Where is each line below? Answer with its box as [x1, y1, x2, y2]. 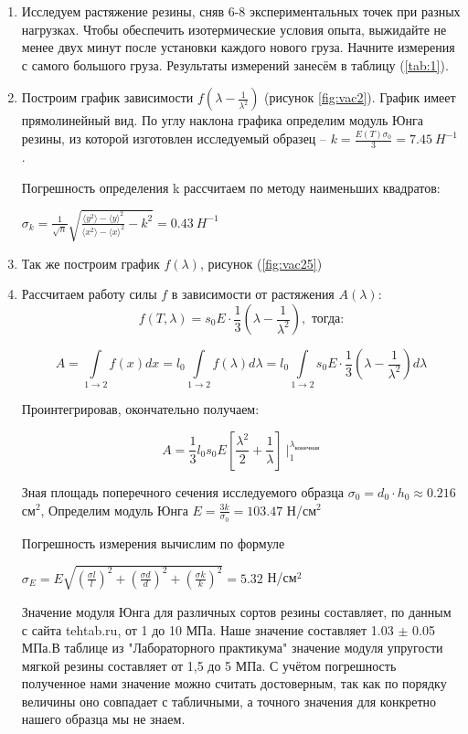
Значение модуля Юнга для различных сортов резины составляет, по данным [21, 601, 452, 621]
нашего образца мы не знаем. [21, 709, 186, 729]
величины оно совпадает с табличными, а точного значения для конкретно [21, 691, 437, 710]
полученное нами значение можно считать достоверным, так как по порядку [21, 674, 447, 693]
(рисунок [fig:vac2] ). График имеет [264, 88, 456, 107]
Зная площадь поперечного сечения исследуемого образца [21, 482, 345, 501]
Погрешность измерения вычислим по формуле [21, 533, 285, 552]
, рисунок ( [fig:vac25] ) [199, 253, 323, 272]
